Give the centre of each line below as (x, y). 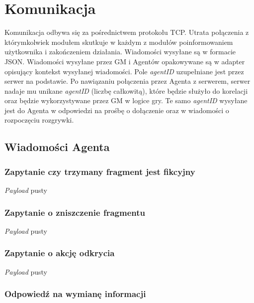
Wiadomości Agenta (57, 147)
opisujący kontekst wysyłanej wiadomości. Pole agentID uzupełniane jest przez (124, 71)
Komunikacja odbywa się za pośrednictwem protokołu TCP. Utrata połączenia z (127, 32)
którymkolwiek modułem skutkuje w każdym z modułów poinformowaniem (119, 42)
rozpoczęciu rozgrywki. (39, 120)
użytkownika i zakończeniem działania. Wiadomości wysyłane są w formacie (120, 52)
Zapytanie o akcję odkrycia (60, 253)
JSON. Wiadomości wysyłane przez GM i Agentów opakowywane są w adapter (125, 61)
